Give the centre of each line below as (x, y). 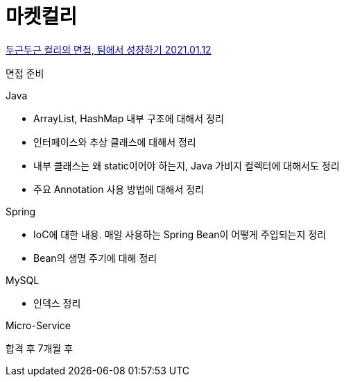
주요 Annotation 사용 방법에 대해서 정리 (119, 189)
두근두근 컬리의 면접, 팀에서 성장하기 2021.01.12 (109, 49)
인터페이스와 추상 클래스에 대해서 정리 (115, 142)
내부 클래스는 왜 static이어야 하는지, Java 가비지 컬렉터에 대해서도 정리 (187, 165)
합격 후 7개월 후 (40, 348)
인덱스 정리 (57, 303)
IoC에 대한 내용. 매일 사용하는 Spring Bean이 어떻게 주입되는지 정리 (180, 234)
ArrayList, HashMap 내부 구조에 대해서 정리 (129, 118)
